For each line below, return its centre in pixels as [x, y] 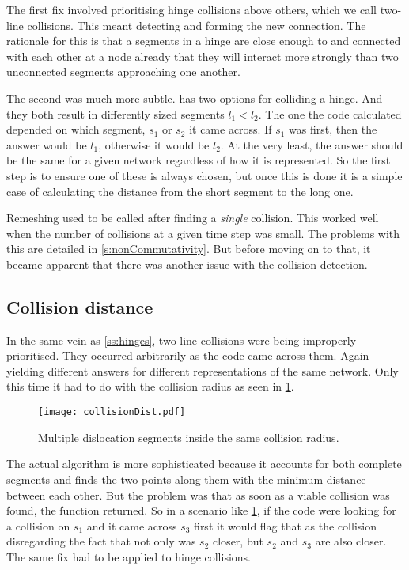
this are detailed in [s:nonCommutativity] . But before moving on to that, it [189, 249]
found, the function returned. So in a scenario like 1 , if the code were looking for [201, 510]
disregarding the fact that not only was [101, 541]
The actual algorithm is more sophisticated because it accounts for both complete [204, 464]
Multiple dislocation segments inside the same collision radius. [189, 437]
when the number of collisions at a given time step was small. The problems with [203, 233]
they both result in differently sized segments [116, 113]
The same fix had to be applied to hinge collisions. [129, 556]
